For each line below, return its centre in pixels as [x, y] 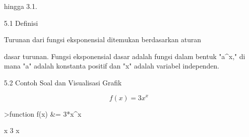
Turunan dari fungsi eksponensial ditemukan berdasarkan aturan [103, 39]
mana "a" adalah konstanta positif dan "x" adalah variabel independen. [112, 66]
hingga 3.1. [21, 6]
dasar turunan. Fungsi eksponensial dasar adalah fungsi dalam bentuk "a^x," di [125, 56]
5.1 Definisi [21, 23]
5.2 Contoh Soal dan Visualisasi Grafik [63, 82]
